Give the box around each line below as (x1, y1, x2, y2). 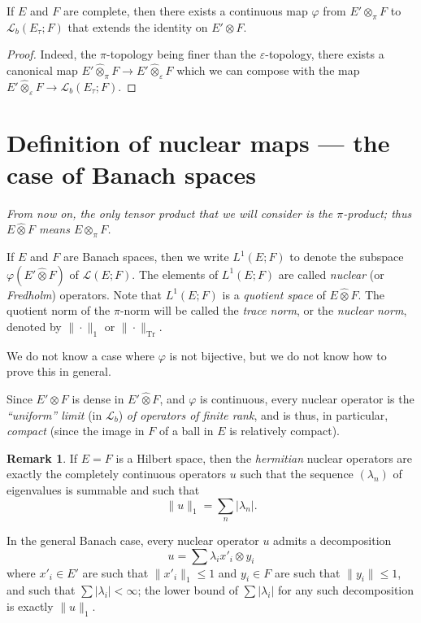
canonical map (7, 61, 78, 78)
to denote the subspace (289, 248, 404, 265)
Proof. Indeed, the (7, 46, 97, 63)
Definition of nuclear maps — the (7, 125, 390, 159)
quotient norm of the (7, 302, 111, 319)
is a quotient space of (222, 285, 326, 303)
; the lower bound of (137, 582, 239, 599)
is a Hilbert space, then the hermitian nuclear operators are (115, 449, 413, 466)
